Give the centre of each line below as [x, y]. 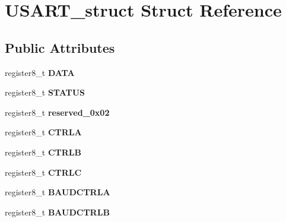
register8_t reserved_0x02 [57, 112]
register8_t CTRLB [43, 152]
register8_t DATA [40, 72]
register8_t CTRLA [43, 132]
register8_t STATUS [45, 92]
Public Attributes [60, 47]
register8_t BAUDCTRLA [58, 192]
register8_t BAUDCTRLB [57, 212]
